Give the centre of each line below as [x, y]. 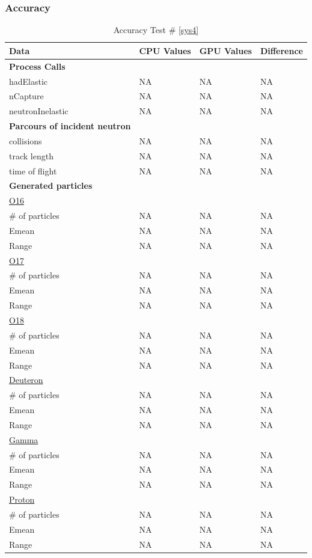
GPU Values [225, 50]
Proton [22, 499]
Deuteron [26, 380]
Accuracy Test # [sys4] [156, 30]
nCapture [26, 96]
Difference [281, 50]
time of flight [33, 170]
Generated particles [51, 185]
